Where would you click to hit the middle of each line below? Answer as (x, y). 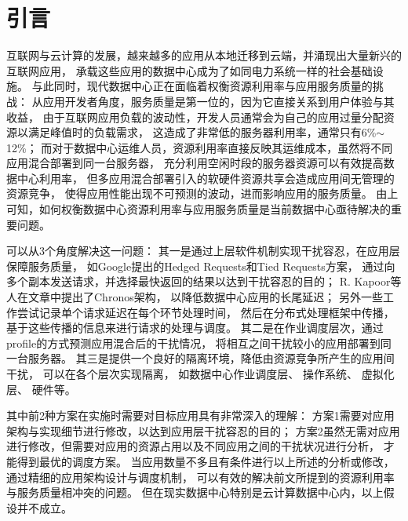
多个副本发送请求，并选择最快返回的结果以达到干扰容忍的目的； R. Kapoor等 (204, 281)
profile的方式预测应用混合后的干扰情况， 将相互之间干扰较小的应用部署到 (193, 342)
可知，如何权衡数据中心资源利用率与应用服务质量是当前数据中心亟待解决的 (199, 209)
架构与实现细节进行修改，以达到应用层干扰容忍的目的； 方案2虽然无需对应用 (203, 430)
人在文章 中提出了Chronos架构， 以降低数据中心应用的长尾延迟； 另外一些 (195, 297)
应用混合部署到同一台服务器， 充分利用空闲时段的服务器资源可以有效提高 (195, 163)
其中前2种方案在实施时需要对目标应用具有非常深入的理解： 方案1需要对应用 (200, 415)
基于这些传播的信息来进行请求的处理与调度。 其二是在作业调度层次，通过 (195, 328)
